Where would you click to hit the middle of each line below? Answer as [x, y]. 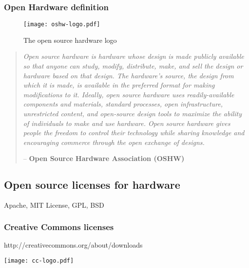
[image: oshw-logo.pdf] [62, 25]
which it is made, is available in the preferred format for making [119, 85]
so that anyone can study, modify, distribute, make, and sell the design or [133, 66]
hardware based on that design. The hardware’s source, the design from [128, 75]
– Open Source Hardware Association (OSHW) [104, 158]
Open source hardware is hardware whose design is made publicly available [134, 56]
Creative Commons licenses [59, 226]
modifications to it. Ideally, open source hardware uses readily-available [129, 94]
